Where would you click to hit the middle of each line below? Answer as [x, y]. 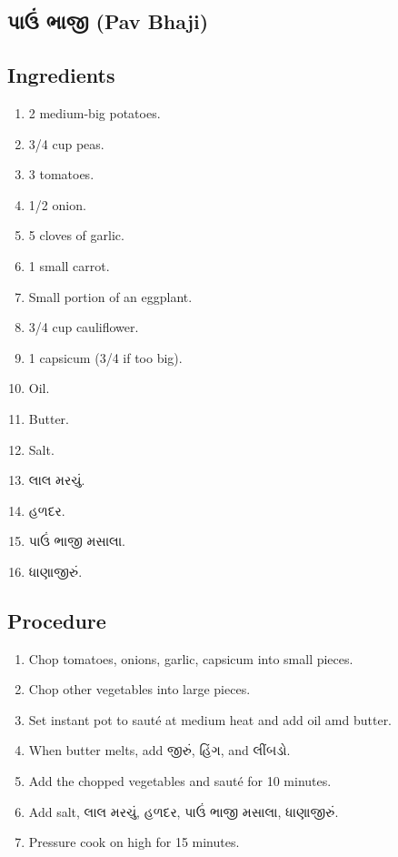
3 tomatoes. [61, 174]
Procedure [57, 620]
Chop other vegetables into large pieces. [139, 689]
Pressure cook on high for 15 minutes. [134, 842]
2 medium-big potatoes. [95, 112]
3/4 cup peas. [66, 143]
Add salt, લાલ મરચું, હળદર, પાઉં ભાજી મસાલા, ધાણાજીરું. [184, 811]
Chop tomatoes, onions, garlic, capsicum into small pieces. [191, 658]
